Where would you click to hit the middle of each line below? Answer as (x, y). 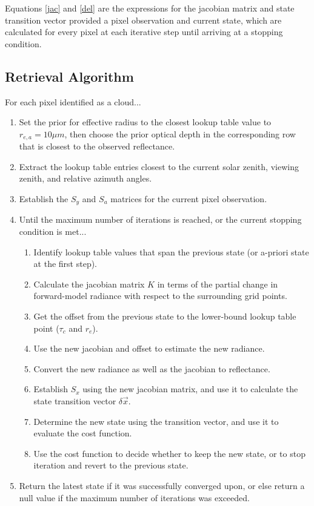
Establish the (44, 199)
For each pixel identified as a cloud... (73, 101)
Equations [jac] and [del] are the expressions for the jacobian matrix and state (150, 8)
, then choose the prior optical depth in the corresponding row (180, 133)
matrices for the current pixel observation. (189, 199)
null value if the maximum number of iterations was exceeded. (134, 497)
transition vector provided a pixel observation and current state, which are (143, 20)
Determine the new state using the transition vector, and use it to (156, 421)
